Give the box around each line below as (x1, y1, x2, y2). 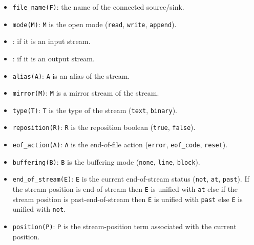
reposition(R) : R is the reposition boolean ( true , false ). (12, 122, 196, 132)
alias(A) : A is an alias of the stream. (12, 70, 130, 81)
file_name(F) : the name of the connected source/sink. (12, 2, 184, 12)
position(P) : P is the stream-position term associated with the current (12, 221, 237, 232)
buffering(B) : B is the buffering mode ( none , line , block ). (12, 156, 200, 167)
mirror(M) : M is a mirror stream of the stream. (12, 87, 159, 98)
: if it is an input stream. (12, 36, 91, 47)
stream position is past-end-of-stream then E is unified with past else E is (12, 193, 243, 204)
